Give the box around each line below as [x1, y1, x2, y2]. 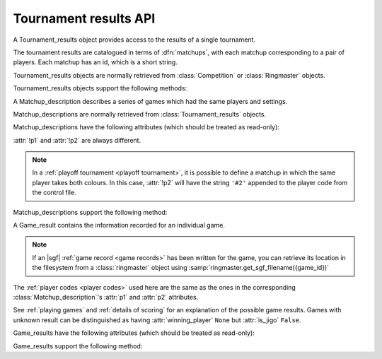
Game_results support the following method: [13, 341, 143, 350]
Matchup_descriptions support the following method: [13, 208, 168, 216]
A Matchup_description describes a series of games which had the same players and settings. [13, 97, 288, 105]
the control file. [32, 188, 77, 197]
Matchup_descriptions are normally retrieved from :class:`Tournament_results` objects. [13, 110, 267, 118]
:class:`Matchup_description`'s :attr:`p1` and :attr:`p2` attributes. [13, 293, 199, 301]
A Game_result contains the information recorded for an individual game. [13, 221, 226, 230]
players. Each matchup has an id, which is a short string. [13, 58, 178, 66]
